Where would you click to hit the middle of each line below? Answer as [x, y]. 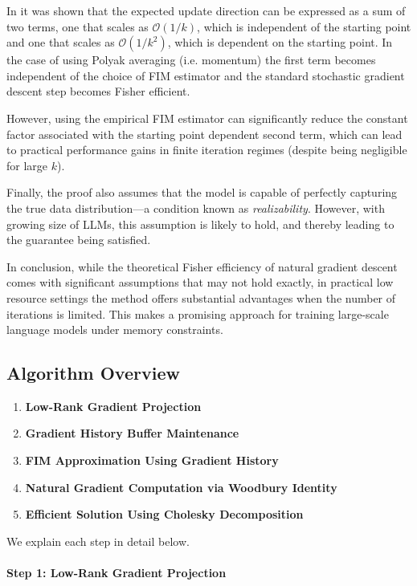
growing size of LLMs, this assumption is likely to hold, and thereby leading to [200, 224]
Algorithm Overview [93, 373]
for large [27, 165]
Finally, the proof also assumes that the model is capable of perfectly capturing [202, 192]
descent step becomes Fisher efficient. [98, 91]
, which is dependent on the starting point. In [280, 42]
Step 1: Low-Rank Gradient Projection [117, 573]
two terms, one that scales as [78, 26]
